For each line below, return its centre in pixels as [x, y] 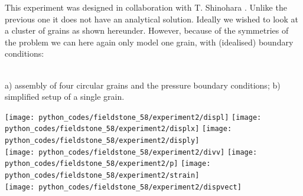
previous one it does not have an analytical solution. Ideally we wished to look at [151, 19]
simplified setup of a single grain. [65, 97]
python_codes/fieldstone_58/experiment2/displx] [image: [118, 129]
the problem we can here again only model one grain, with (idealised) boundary [149, 42]
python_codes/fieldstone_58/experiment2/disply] [102, 141]
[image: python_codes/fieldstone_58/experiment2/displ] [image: [133, 117]
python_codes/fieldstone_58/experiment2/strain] [102, 176]
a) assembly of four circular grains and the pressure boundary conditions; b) [143, 85]
